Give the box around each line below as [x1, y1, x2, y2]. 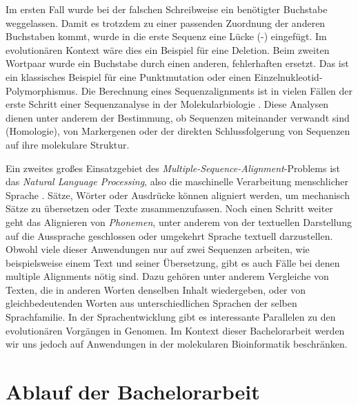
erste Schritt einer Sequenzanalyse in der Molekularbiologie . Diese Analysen [6, 97, 329, 111]
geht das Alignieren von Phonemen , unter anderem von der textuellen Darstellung [6, 214, 352, 229]
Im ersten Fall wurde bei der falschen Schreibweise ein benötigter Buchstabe [6, 2, 328, 16]
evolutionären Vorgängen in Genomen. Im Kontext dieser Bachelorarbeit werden [6, 323, 345, 337]
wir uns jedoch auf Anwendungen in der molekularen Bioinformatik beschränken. [6, 337, 348, 351]
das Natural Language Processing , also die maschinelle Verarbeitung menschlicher [6, 174, 348, 189]
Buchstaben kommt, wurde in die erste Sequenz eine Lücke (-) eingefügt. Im [6, 29, 327, 44]
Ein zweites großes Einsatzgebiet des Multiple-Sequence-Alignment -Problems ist [6, 160, 341, 175]
